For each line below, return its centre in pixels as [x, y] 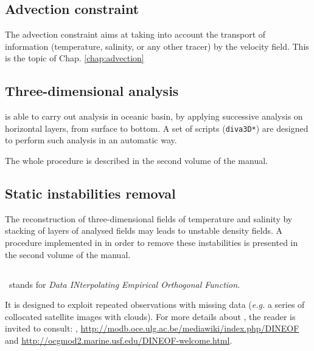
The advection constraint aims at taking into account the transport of [135, 34]
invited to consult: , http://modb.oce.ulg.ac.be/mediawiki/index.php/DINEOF [152, 328]
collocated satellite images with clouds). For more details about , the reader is [150, 316]
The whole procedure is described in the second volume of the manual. [136, 161]
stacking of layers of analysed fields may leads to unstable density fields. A [144, 230]
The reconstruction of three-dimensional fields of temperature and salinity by [149, 218]
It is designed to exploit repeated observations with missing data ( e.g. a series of [155, 305]
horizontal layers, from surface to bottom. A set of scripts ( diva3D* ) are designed [157, 128]
